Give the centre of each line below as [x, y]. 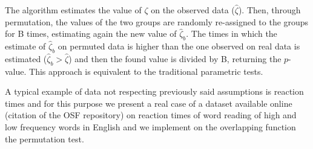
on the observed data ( [193, 10]
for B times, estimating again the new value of [91, 33]
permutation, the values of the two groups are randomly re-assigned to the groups [157, 21]
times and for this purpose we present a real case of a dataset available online [149, 103]
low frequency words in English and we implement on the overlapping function [150, 126]
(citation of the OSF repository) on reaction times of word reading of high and [151, 115]
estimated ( [26, 58]
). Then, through [269, 10]
